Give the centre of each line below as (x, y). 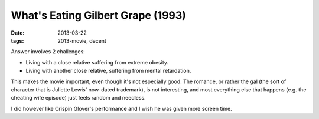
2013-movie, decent (82, 40)
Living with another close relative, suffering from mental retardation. (108, 71)
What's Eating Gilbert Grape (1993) (98, 15)
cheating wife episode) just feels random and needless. (78, 98)
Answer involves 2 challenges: (48, 52)
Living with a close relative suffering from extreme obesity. (97, 62)
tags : (17, 40)
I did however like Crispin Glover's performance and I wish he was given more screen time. (122, 108)
